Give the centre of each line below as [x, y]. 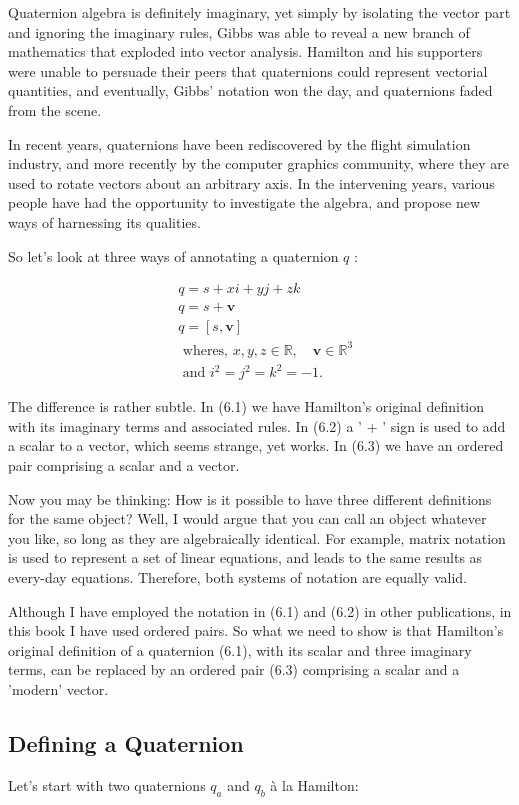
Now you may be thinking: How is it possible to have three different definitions [250, 498]
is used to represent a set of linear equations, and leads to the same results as [245, 557]
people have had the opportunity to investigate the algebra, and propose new [244, 202]
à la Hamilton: [314, 784]
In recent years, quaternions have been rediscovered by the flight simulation [239, 143]
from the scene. [55, 109]
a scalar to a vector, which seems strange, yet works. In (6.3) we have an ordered [256, 445]
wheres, [205, 350]
